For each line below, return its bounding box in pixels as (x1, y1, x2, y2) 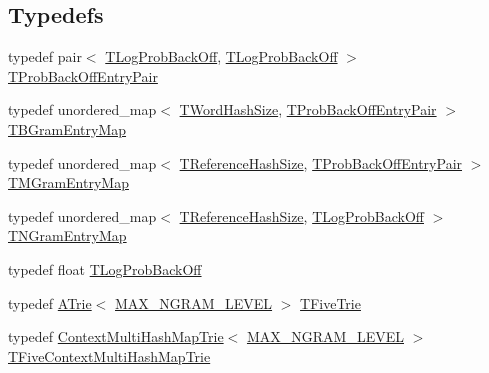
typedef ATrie (8, 292, 92, 313)
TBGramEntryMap (8, 118, 127, 139)
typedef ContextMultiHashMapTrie (8, 326, 224, 347)
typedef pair (8, 46, 82, 67)
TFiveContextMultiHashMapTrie (8, 345, 211, 366)
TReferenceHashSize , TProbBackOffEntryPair (179, 152, 463, 173)
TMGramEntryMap (8, 172, 129, 193)
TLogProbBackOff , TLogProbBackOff (105, 46, 338, 67)
